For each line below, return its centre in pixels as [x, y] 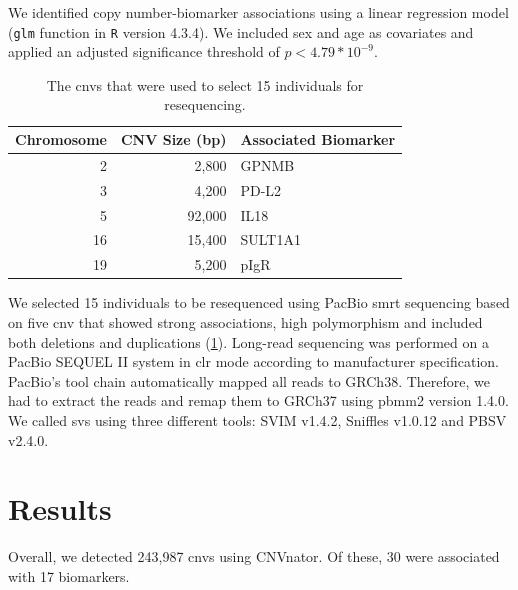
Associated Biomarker [318, 139]
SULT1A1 [270, 239]
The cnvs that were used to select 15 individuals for [205, 84]
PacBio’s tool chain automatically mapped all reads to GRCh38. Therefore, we [249, 380]
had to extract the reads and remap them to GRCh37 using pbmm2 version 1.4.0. [258, 400]
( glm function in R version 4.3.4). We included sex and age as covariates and [241, 31]
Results [60, 508]
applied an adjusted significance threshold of [144, 51]
